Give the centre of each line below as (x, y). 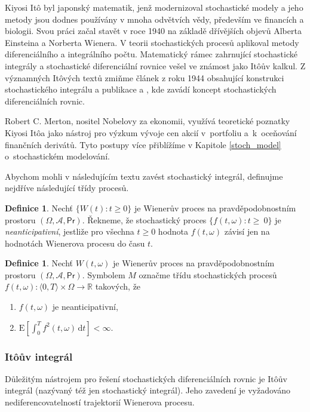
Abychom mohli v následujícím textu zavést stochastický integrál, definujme (144, 176)
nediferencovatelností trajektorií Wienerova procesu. (100, 402)
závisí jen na (247, 231)
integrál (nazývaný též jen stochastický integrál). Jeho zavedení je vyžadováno (148, 390)
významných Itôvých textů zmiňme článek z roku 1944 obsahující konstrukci (145, 77)
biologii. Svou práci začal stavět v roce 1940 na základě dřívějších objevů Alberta (153, 31)
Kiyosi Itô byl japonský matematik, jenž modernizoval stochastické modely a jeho (154, 7)
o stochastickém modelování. (57, 156)
